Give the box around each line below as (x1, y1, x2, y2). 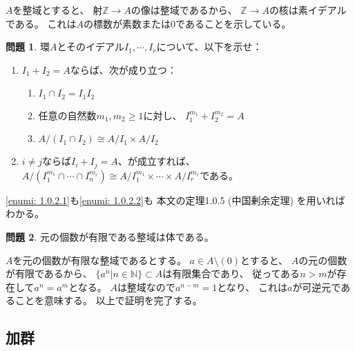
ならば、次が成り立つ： (70, 62, 177, 77)
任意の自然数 (38, 108, 97, 122)
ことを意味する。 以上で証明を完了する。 (15, 293, 202, 308)
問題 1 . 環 (6, 39, 50, 54)
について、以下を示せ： (156, 39, 262, 54)
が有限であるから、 (6, 266, 93, 281)
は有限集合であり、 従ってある (162, 266, 300, 281)
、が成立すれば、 (117, 154, 195, 168)
